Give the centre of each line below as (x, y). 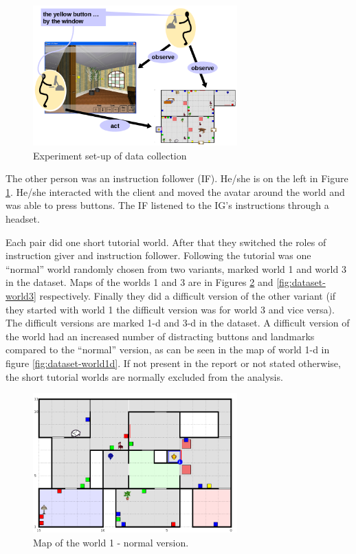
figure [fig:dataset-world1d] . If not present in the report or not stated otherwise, (173, 363)
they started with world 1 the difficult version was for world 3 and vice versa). (170, 309)
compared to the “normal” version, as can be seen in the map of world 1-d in (168, 350)
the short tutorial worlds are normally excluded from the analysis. (144, 376)
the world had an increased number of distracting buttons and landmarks (160, 336)
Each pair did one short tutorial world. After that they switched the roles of (166, 242)
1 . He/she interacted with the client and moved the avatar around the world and (175, 191)
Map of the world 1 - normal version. (111, 543)
